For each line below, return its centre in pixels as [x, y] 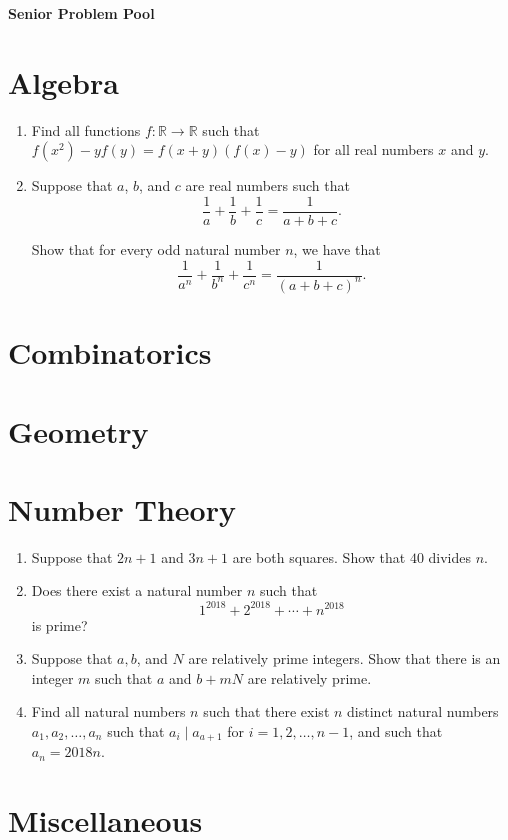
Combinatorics [110, 352]
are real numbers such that [267, 185]
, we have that [337, 248]
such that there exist [266, 711]
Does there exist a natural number [137, 590]
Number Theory [122, 508]
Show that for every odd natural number [156, 248]
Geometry [78, 430]
